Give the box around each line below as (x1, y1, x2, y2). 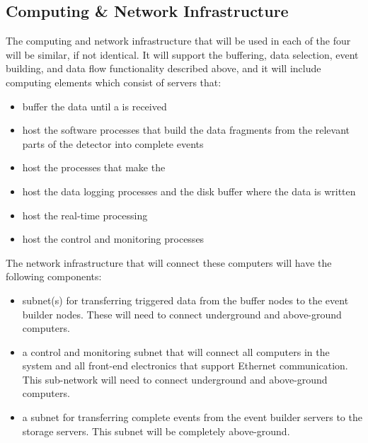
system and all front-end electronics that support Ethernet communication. (22, 358, 348, 373)
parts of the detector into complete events (22, 136, 204, 151)
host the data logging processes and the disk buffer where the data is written (22, 183, 356, 198)
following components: (6, 269, 102, 284)
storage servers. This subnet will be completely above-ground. (22, 423, 290, 438)
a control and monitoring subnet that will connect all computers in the (22, 344, 330, 359)
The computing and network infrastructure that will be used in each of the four (6, 33, 351, 48)
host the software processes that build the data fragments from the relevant (22, 122, 350, 137)
